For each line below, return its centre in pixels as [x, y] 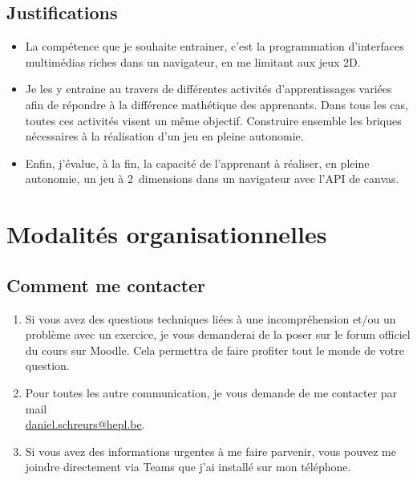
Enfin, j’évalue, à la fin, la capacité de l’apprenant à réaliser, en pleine [197, 163]
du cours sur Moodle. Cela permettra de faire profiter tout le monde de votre [215, 350]
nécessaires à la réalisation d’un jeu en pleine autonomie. [164, 136]
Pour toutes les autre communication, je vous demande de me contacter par [211, 392]
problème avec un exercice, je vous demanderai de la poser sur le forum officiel [218, 334]
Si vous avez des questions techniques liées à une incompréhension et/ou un [211, 318]
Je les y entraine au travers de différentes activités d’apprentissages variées [208, 89]
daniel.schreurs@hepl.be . [85, 424]
